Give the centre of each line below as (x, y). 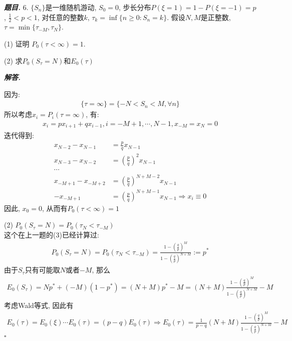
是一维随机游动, (71, 7)
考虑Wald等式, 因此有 (39, 305)
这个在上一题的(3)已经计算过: (52, 235)
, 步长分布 (135, 7)
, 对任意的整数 (61, 17)
